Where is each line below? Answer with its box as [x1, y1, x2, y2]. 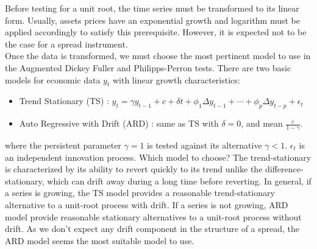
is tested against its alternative [147, 138, 262, 151]
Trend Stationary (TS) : [19, 94, 109, 107]
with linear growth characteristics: [112, 73, 240, 86]
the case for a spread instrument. [5, 37, 128, 50]
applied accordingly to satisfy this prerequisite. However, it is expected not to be [5, 26, 307, 38]
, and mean [241, 117, 283, 130]
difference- [265, 163, 304, 175]
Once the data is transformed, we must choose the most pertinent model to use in [5, 49, 311, 62]
